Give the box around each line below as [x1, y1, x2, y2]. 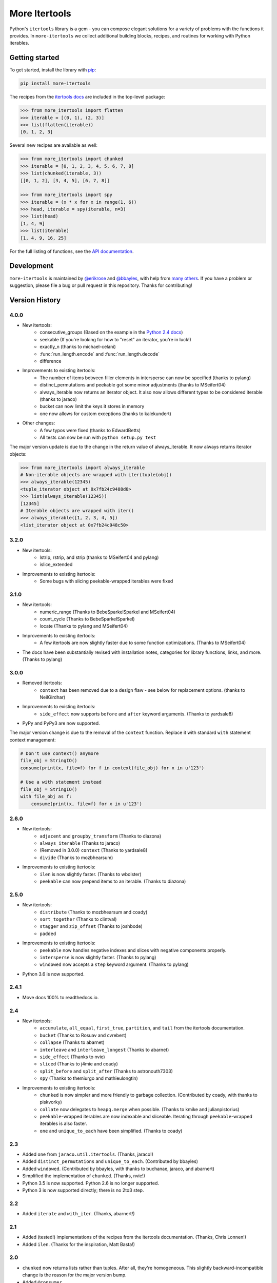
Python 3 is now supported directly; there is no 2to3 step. [22, 1187, 144, 1193]
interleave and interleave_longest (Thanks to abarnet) [39, 1046, 169, 1053]
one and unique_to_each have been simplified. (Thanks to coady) [39, 1128, 183, 1134]
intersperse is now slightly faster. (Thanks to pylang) [39, 954, 156, 960]
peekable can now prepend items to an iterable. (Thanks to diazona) [39, 878, 186, 885]
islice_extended [39, 561, 73, 568]
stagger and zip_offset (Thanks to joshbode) [39, 923, 143, 929]
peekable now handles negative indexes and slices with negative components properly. [39, 947, 227, 953]
